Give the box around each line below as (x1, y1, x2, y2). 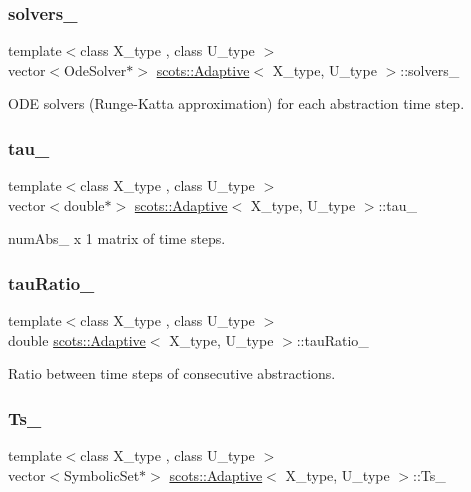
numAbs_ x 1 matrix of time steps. (8, 228, 226, 249)
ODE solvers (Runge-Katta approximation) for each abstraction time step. (8, 93, 465, 114)
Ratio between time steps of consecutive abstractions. (8, 363, 336, 384)
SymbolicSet (64, 464, 140, 485)
